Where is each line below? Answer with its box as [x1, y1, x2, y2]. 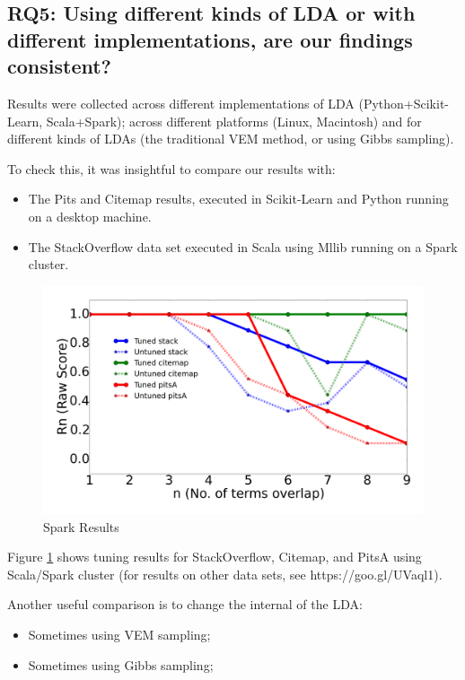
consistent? [7, 52, 111, 80]
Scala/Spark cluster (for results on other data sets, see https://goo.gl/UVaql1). [7, 564, 443, 583]
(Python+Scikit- [358, 93, 450, 112]
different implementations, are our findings [7, 25, 413, 53]
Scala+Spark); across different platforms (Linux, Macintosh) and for [46, 111, 422, 130]
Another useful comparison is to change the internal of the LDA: [7, 595, 363, 614]
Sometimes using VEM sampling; [28, 624, 211, 643]
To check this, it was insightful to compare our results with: [7, 159, 336, 178]
